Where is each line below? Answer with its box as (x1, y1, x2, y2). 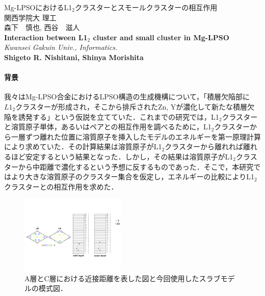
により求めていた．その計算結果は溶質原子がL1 (4, 141, 162, 152)
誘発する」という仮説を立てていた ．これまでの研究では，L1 (18, 111, 219, 122)
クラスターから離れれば (165, 141, 243, 152)
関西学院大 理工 (4, 12, 57, 22)
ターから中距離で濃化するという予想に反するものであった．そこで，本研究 (4, 161, 254, 172)
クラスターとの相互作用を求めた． (4, 181, 118, 192)
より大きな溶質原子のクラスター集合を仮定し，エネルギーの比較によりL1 (11, 171, 254, 182)
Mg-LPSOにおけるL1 (4, 2, 72, 12)
